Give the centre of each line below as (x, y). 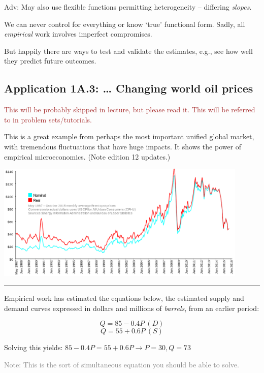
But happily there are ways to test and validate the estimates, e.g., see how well (128, 51)
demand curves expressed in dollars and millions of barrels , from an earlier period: (132, 308)
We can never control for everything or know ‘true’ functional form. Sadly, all (125, 24)
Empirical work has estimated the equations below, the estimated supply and (124, 298)
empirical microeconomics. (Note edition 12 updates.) (87, 156)
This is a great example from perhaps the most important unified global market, (129, 136)
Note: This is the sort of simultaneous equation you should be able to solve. (122, 364)
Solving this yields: (34, 347)
